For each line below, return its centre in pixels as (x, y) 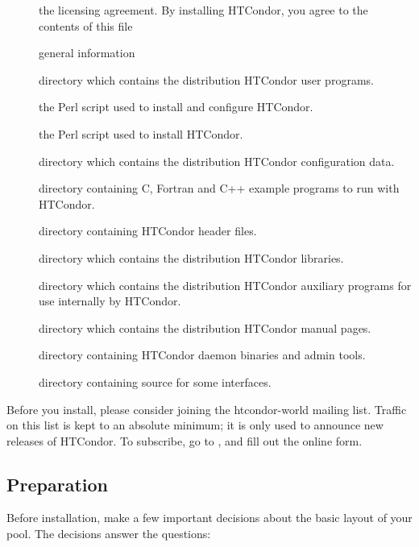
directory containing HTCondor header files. (148, 231)
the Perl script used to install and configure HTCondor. (176, 107)
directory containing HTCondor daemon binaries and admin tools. (202, 355)
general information (87, 53)
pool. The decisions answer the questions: (109, 534)
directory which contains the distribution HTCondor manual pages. (205, 327)
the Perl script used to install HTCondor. (141, 133)
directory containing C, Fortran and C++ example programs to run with (219, 188)
